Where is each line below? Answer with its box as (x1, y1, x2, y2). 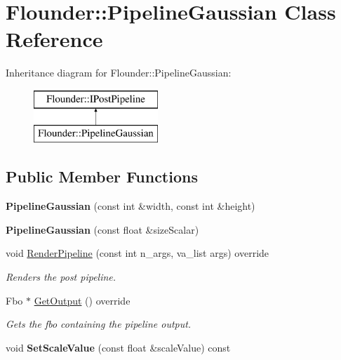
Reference (6, 25, 103, 53)
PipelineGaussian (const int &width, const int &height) (6, 199, 255, 213)
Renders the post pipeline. (6, 269, 116, 284)
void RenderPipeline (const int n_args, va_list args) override (6, 246, 269, 260)
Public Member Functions (6, 166, 198, 187)
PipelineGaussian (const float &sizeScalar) (6, 222, 199, 236)
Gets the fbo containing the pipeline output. (6, 316, 192, 331)
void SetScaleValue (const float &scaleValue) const (6, 340, 231, 354)
